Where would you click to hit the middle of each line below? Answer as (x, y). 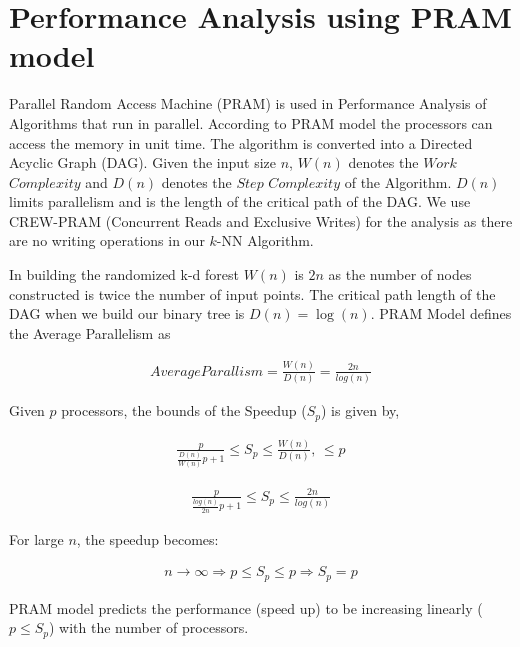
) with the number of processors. (149, 627)
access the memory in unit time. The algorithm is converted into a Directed (241, 142)
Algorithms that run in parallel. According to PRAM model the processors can (251, 122)
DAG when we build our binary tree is (127, 313)
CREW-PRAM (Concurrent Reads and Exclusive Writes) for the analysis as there (261, 220)
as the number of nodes (400, 274)
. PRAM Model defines (441, 313)
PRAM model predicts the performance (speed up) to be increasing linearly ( (246, 607)
